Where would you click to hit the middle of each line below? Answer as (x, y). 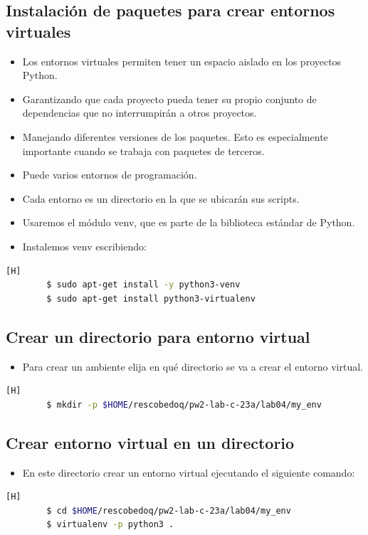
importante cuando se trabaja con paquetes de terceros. (143, 150)
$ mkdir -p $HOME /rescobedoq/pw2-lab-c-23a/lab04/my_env (184, 404)
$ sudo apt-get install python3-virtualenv (151, 298)
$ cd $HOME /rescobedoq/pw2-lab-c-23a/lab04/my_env (169, 510)
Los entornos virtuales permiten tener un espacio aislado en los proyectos (182, 61)
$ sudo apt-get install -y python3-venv (143, 285)
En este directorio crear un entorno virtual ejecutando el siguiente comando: (189, 472)
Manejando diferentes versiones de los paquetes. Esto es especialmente (175, 136)
